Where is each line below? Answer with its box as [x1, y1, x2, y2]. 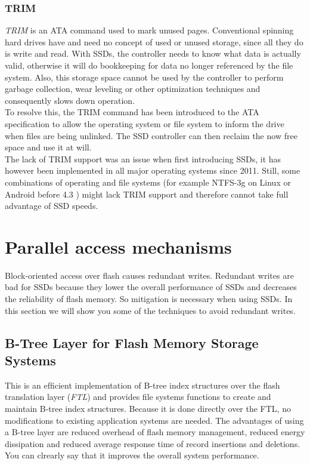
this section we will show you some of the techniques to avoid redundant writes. [5, 304, 296, 316]
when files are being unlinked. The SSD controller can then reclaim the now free [5, 129, 297, 141]
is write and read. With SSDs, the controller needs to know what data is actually [5, 47, 301, 60]
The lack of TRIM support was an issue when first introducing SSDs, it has [5, 152, 281, 165]
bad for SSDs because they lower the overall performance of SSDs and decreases [5, 281, 297, 293]
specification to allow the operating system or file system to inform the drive [5, 117, 284, 130]
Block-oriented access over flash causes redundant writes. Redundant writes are [5, 269, 294, 281]
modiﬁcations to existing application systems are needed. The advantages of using [5, 414, 304, 426]
